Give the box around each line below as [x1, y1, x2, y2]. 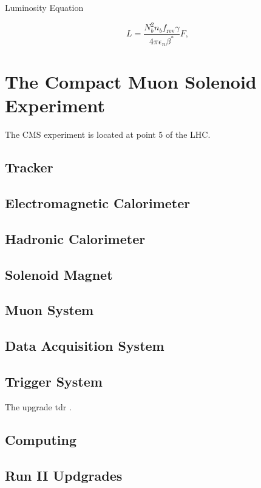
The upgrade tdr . [5, 400, 72, 413]
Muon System [5, 300, 94, 319]
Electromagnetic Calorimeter [5, 194, 191, 212]
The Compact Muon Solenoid [5, 69, 257, 94]
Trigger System [5, 371, 103, 390]
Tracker [5, 158, 53, 177]
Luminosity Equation [5, 1, 84, 13]
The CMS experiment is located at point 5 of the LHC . [5, 128, 211, 141]
